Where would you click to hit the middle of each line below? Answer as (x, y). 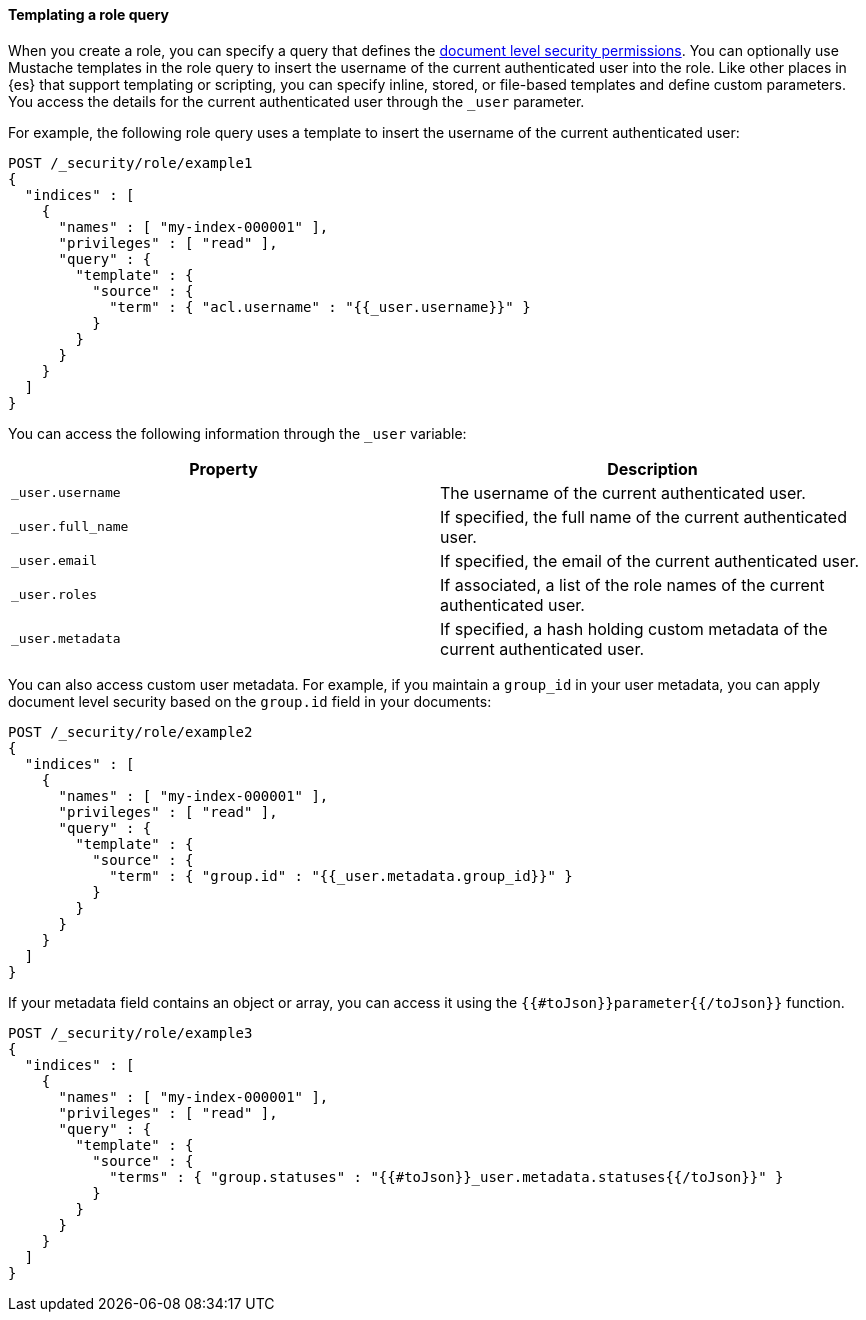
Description (652, 468)
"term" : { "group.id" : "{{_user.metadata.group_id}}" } (341, 875)
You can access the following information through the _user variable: (237, 433)
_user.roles (54, 595)
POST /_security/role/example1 (130, 162)
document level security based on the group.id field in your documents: (250, 701)
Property (223, 468)
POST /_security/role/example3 (130, 1032)
